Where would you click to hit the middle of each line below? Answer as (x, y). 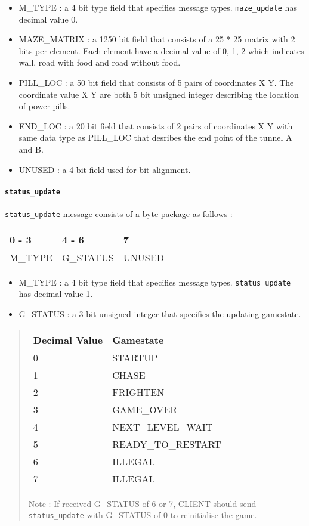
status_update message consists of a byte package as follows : (119, 214)
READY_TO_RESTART (167, 444)
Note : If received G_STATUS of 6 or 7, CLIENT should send (142, 503)
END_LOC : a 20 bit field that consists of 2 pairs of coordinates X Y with (156, 126)
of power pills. (44, 106)
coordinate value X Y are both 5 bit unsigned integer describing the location (159, 94)
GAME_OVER (145, 409)
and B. (31, 149)
